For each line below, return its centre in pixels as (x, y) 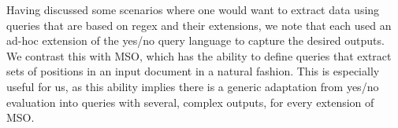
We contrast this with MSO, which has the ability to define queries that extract (199, 55)
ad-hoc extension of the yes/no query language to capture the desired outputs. (195, 40)
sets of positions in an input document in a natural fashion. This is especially (193, 71)
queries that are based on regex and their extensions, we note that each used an (199, 25)
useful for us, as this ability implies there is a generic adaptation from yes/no (193, 86)
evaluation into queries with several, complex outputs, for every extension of (190, 102)
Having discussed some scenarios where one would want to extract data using (193, 9)
